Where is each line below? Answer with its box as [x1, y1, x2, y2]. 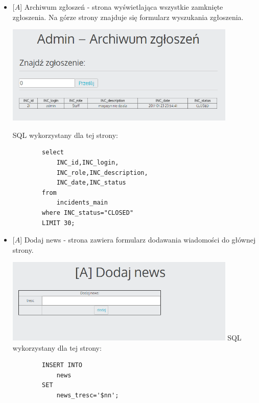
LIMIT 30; [42, 219, 75, 227]
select [42, 149, 64, 156]
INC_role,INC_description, [56, 169, 148, 176]
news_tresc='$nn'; [56, 391, 119, 399]
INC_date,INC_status [56, 179, 126, 187]
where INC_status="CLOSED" [42, 209, 134, 217]
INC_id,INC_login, [56, 159, 119, 167]
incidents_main [56, 199, 108, 207]
